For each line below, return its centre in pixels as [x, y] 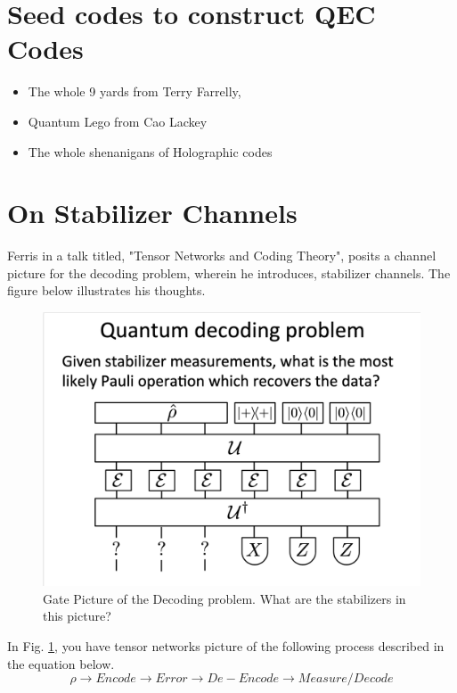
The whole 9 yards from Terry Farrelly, [135, 91]
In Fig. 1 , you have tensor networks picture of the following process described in [226, 646]
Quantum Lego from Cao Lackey [118, 121]
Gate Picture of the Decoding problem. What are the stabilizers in [224, 598]
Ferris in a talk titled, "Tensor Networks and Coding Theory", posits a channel [222, 256]
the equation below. [61, 663]
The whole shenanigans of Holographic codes [150, 151]
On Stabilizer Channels [152, 213]
